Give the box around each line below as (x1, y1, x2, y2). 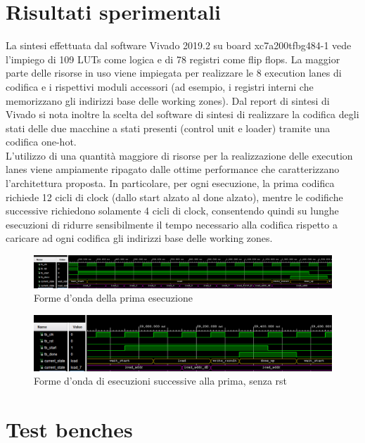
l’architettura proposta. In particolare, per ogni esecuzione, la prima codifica (6, 176, 335, 191)
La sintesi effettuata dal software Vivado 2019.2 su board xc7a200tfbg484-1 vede (6, 38, 352, 53)
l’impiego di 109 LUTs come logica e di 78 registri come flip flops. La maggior (6, 51, 340, 66)
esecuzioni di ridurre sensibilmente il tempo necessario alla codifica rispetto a (6, 217, 338, 231)
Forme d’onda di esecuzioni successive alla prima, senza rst (34, 373, 288, 388)
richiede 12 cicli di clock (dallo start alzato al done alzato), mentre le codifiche (6, 189, 343, 204)
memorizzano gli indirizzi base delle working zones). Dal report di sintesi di (6, 93, 330, 108)
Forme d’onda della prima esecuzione (34, 290, 193, 305)
